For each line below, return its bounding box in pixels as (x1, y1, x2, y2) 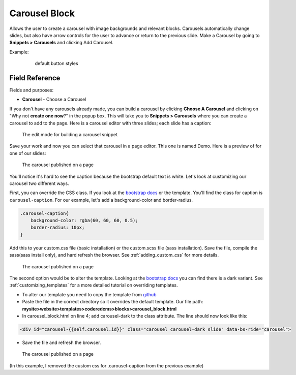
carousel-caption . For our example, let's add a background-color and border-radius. (9, 197, 193, 203)
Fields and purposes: (9, 87, 54, 93)
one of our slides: (9, 150, 46, 156)
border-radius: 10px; (31, 225, 85, 231)
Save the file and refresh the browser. (22, 339, 101, 346)
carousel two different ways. (9, 180, 69, 186)
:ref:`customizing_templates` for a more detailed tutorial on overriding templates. (9, 282, 178, 288)
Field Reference (9, 74, 61, 82)
